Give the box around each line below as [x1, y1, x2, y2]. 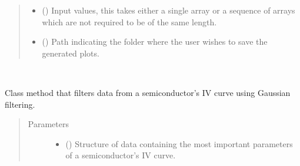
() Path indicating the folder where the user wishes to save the [42, 35, 268, 48]
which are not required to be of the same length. [42, 15, 217, 28]
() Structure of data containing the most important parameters [65, 137, 293, 150]
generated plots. [42, 47, 99, 59]
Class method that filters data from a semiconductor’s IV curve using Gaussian [5, 86, 291, 98]
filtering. [5, 98, 35, 110]
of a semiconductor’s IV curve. [65, 149, 176, 161]
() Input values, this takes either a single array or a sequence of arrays [42, 4, 295, 16]
